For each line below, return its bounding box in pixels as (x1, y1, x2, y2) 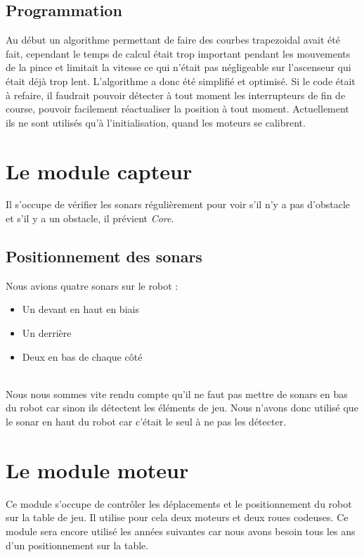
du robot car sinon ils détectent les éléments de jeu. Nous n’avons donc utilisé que (6, 400, 358, 415)
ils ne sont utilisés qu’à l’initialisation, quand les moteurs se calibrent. (6, 115, 306, 129)
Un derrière (22, 326, 72, 340)
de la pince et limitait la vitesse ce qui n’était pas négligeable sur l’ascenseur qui (6, 60, 351, 75)
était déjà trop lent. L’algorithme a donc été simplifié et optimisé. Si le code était (6, 73, 356, 88)
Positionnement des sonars (6, 245, 202, 267)
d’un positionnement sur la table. (6, 537, 149, 552)
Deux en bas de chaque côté (22, 349, 143, 364)
